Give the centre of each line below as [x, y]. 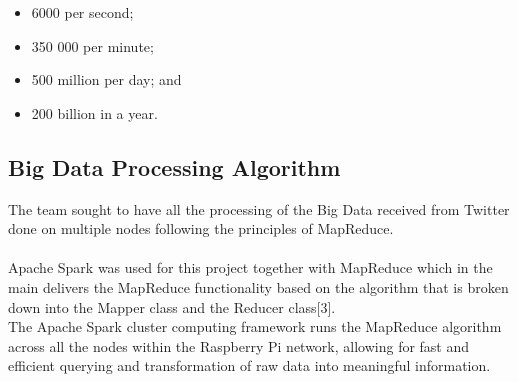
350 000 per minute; [92, 45]
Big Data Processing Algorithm [174, 166]
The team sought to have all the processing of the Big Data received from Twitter [259, 208]
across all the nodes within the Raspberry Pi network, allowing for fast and [239, 345]
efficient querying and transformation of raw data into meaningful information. [249, 365]
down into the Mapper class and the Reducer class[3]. [172, 306]
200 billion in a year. [94, 112]
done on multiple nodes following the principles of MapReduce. [201, 228]
